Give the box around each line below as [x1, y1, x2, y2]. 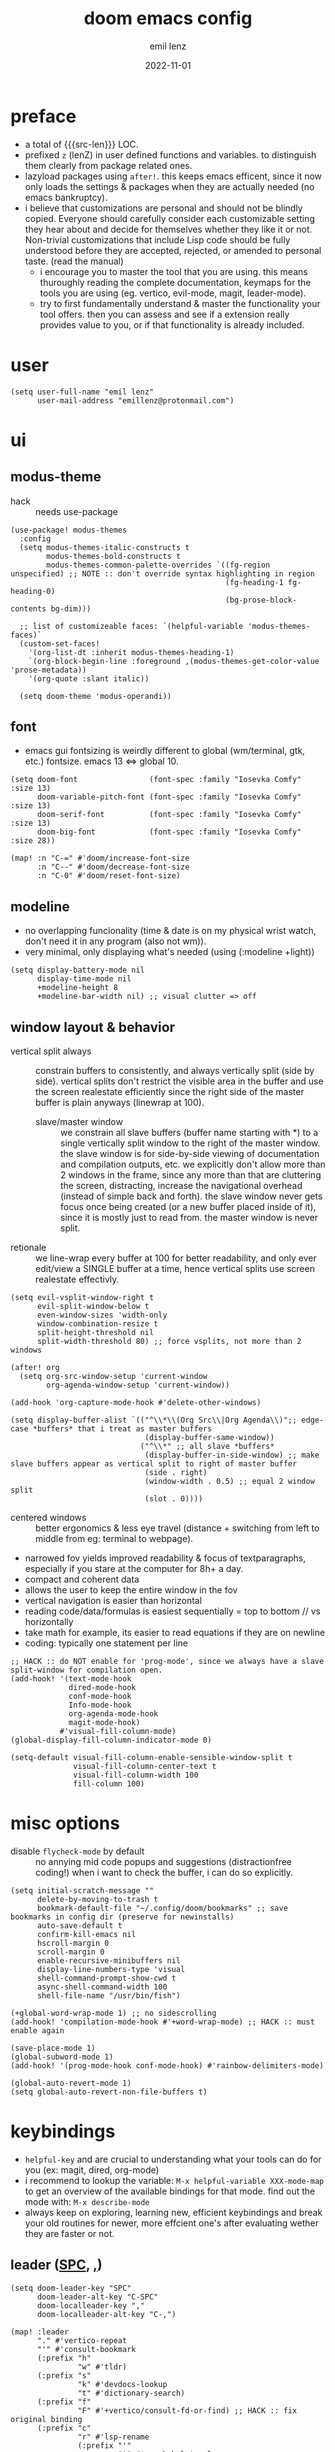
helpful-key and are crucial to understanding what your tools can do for [24, 2153, 322, 2165]
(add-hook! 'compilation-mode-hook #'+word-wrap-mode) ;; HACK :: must [10, 2017, 315, 2027]
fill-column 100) [73, 1779, 145, 1789]
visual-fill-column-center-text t [73, 1762, 217, 1772]
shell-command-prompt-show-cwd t [36, 1973, 177, 1983]
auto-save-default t [36, 1921, 123, 1931]
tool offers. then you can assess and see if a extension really [39, 308, 290, 320]
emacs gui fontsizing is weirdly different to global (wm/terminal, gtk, [24, 745, 306, 757]
